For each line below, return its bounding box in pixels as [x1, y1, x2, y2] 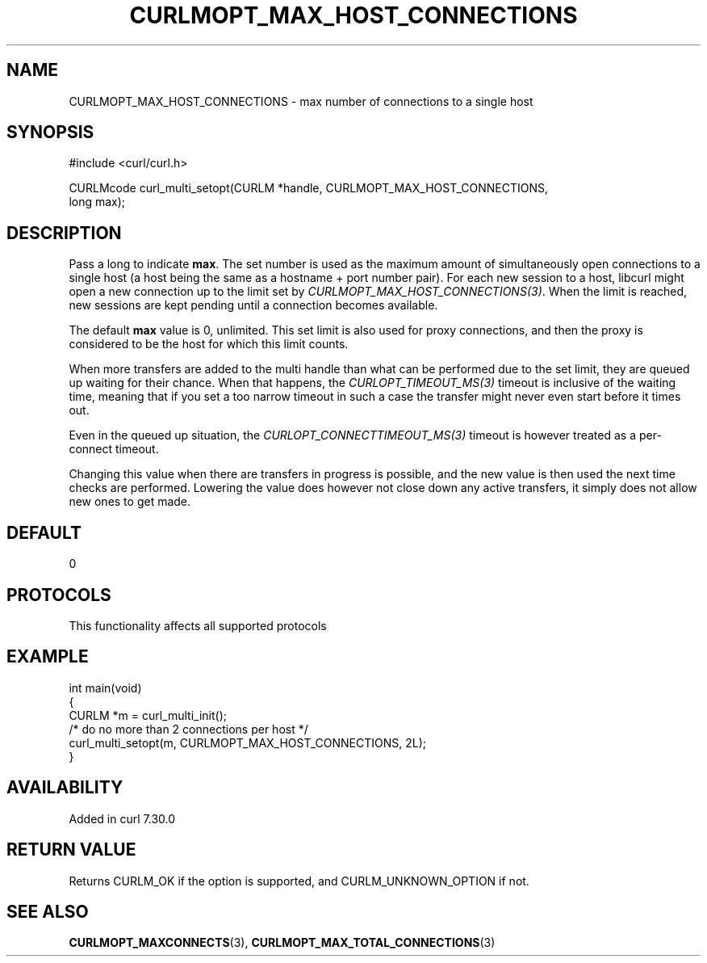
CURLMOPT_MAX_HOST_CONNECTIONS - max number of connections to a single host [69, 94, 533, 108]
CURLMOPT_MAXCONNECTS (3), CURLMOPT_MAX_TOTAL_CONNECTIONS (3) [69, 936, 496, 950]
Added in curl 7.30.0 [69, 811, 176, 826]
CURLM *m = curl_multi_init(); [69, 708, 228, 722]
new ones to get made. [69, 494, 191, 509]
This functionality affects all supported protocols [69, 618, 327, 633]
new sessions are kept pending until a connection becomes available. [69, 298, 438, 313]
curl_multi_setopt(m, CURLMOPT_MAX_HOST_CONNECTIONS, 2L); [69, 735, 427, 750]
